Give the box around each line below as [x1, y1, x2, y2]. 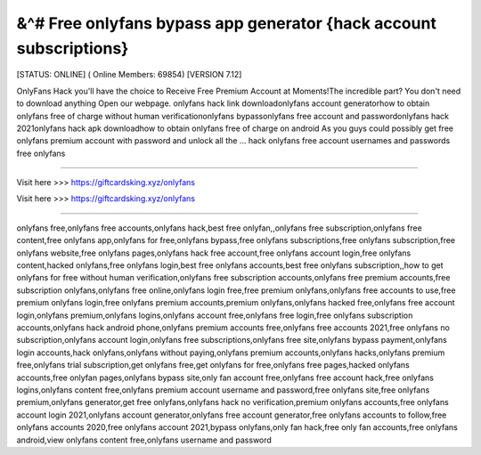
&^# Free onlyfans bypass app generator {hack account [16, 13, 436, 33]
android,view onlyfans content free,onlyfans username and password [16, 435, 272, 445]
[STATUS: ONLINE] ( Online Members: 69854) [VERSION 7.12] [16, 69, 242, 80]
